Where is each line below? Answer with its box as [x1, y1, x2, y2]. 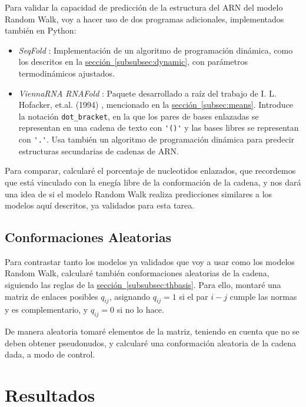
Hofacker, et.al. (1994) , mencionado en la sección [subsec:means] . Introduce [18, 98, 294, 111]
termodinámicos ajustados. [18, 67, 115, 79]
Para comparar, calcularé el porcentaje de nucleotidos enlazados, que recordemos [5, 164, 296, 177]
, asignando [109, 290, 150, 302]
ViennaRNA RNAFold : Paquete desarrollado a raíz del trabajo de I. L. [18, 87, 277, 99]
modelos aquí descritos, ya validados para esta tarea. [5, 199, 195, 211]
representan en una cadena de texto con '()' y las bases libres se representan [18, 121, 299, 134]
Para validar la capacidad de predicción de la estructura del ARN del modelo [5, 1, 283, 13]
